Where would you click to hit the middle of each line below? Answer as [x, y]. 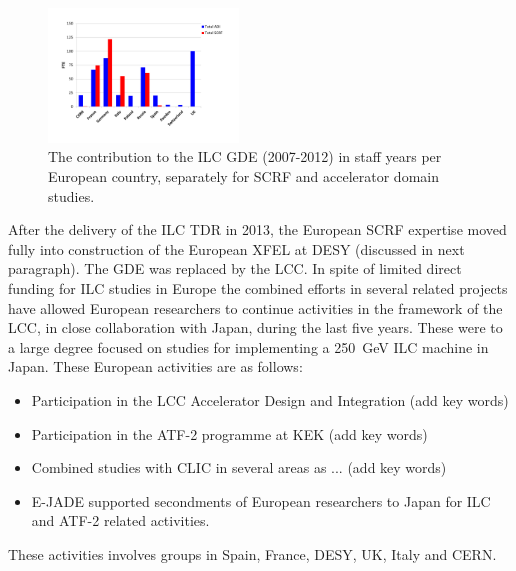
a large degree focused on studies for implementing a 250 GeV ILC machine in [248, 346]
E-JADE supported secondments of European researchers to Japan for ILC [261, 500]
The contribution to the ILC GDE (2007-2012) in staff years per [245, 156]
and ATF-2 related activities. [120, 520]
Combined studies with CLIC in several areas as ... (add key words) [239, 467]
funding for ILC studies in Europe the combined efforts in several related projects [258, 288]
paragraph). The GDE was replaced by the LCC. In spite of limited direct [235, 268]
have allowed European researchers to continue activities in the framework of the [255, 307]
